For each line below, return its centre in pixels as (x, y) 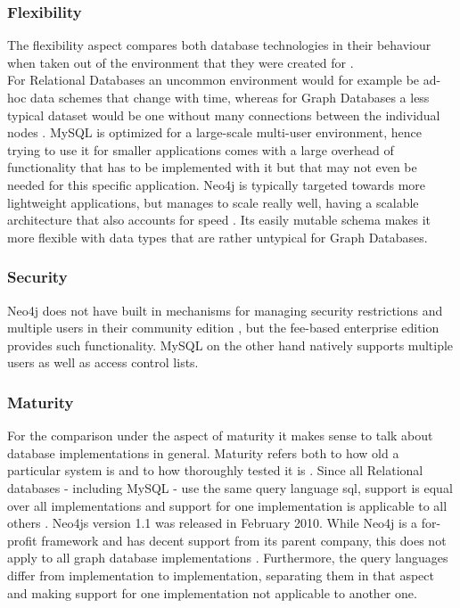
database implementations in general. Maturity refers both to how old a (203, 452)
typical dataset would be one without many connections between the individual (224, 115)
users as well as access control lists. (103, 362)
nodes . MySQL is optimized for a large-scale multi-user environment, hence (214, 132)
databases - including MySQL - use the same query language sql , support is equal (230, 487)
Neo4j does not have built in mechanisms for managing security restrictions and (225, 310)
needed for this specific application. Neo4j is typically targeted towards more (217, 184)
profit (22, 540)
